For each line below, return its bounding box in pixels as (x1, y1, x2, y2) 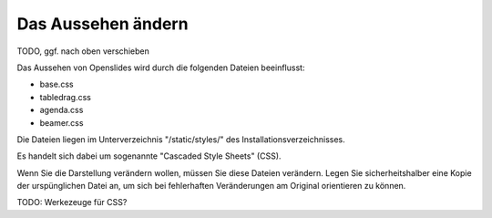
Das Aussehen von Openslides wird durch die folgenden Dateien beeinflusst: (16, 62, 305, 73)
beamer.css (39, 117, 84, 128)
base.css (39, 78, 74, 90)
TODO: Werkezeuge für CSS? (16, 197, 128, 208)
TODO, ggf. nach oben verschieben (16, 46, 149, 57)
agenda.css (39, 105, 84, 116)
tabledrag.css (39, 91, 91, 102)
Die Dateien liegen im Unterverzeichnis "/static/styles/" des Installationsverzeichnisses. (16, 133, 345, 145)
